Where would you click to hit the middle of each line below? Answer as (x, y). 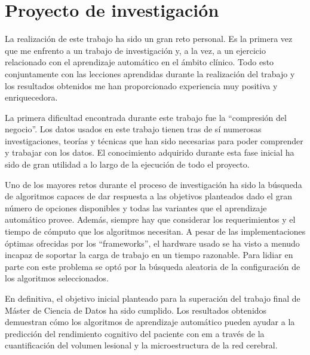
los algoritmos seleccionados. (57, 278)
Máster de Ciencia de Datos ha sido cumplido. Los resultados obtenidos (136, 310)
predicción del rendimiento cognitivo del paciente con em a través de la (135, 333)
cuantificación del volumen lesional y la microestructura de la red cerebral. (141, 345)
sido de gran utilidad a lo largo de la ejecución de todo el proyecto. (127, 164)
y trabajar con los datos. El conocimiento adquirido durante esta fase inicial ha (150, 152)
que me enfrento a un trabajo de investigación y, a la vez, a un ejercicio (135, 50)
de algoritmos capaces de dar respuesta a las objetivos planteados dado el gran (148, 196)
